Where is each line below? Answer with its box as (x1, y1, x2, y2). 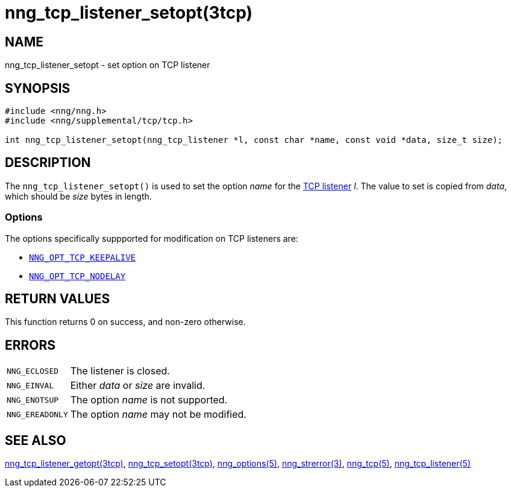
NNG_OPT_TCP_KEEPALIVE (29, 252, 136, 262)
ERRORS (5, 337, 56, 353)
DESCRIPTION (5, 155, 91, 171)
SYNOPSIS (5, 80, 71, 96)
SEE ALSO (5, 432, 66, 448)
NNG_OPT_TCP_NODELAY (29, 271, 126, 281)
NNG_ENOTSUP (7, 395, 59, 405)
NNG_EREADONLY (7, 409, 68, 419)
